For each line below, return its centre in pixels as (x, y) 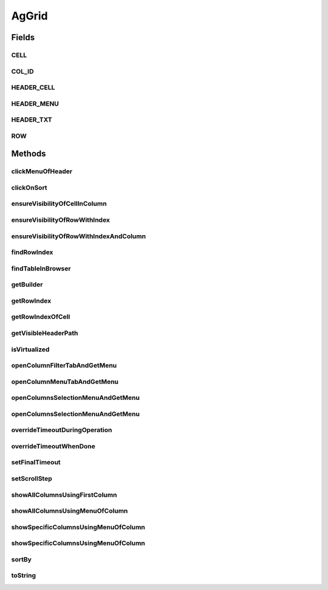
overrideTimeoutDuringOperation (62, 430)
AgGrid (29, 16)
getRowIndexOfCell (41, 317)
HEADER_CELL (33, 87)
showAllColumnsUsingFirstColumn (64, 495)
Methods (29, 154)
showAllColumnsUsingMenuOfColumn (70, 511)
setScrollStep (32, 479)
